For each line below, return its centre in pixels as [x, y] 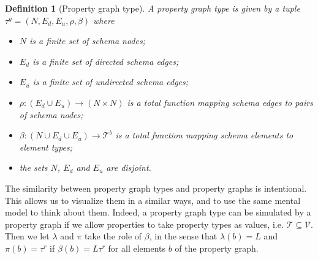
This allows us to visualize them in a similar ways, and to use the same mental [153, 200]
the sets [33, 167]
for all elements [137, 248]
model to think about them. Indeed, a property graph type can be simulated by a [158, 212]
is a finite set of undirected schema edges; [111, 82]
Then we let [27, 236]
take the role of [113, 236]
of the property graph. [217, 248]
